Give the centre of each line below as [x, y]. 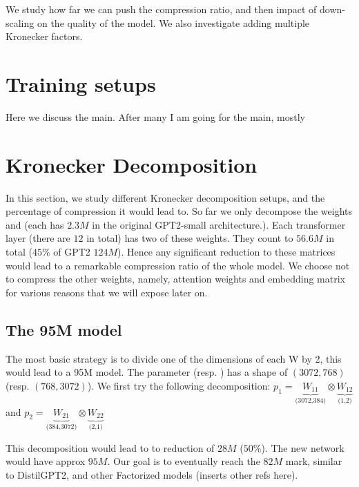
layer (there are [38, 238]
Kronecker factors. [44, 36]
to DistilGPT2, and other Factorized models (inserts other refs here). [152, 474]
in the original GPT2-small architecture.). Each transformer [219, 224]
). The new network [303, 447]
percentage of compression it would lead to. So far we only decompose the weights [179, 211]
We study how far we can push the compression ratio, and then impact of [161, 9]
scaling [20, 22]
